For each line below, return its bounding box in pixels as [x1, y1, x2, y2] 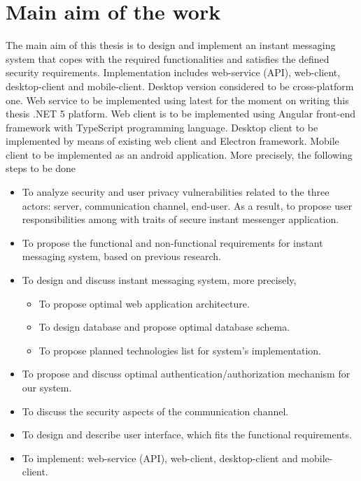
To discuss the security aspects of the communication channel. [22, 403, 289, 418]
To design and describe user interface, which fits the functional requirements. [22, 427, 352, 442]
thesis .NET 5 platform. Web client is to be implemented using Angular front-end [6, 106, 355, 121]
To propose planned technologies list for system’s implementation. [38, 343, 322, 357]
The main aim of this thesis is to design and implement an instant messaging [6, 38, 336, 52]
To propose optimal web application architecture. [38, 296, 250, 310]
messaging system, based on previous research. [22, 249, 221, 264]
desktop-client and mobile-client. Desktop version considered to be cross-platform [6, 78, 354, 93]
